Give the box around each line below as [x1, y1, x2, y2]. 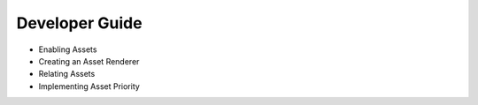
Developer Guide [16, 13, 143, 33]
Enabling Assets [38, 44, 97, 55]
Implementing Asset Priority [38, 80, 141, 92]
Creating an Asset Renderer [38, 56, 140, 66]
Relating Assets [38, 69, 96, 79]
